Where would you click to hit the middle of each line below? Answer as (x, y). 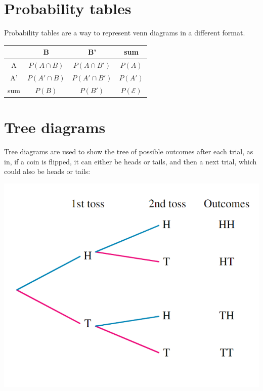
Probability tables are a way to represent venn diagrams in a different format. (125, 33)
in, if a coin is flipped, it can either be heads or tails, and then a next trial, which (130, 161)
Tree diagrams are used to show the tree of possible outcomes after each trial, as (129, 151)
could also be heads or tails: (47, 171)
